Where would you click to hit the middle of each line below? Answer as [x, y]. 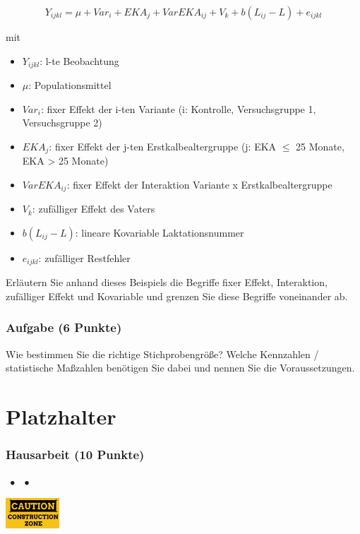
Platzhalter [61, 416]
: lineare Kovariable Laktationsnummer [160, 232]
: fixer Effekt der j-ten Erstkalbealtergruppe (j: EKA [163, 146]
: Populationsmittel [70, 85]
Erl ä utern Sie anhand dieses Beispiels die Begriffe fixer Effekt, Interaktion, [167, 282]
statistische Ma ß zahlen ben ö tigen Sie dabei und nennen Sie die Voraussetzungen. [180, 368]
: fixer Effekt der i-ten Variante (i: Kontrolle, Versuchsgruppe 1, [178, 108]
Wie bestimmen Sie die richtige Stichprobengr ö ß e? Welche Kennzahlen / [162, 354]
